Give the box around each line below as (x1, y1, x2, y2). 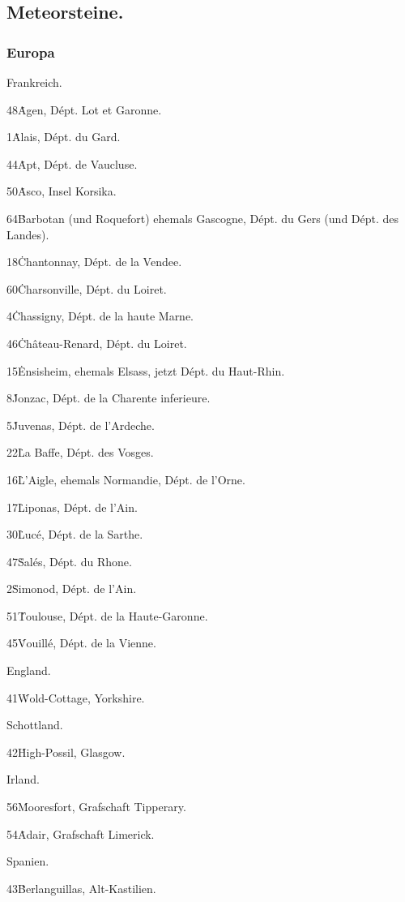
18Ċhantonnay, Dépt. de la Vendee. (6, 253, 182, 270)
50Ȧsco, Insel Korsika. (6, 183, 117, 200)
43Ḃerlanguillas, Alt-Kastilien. (6, 879, 156, 896)
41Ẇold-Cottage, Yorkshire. (6, 689, 145, 706)
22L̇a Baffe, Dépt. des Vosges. (6, 444, 154, 461)
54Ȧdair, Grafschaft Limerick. (6, 825, 155, 842)
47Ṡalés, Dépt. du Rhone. (6, 552, 132, 569)
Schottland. (6, 716, 63, 733)
